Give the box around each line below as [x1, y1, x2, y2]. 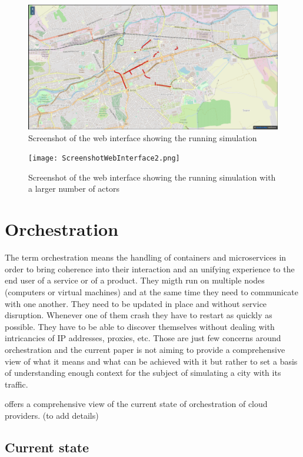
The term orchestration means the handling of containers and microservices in [5, 251, 287, 263]
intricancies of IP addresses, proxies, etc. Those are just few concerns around [5, 332, 281, 344]
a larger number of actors [28, 182, 120, 195]
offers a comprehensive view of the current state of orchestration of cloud [5, 398, 268, 410]
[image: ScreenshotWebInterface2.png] [28, 154, 180, 163]
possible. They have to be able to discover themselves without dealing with [5, 320, 275, 332]
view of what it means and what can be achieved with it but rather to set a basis [5, 355, 298, 367]
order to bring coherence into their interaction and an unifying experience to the [5, 262, 295, 275]
